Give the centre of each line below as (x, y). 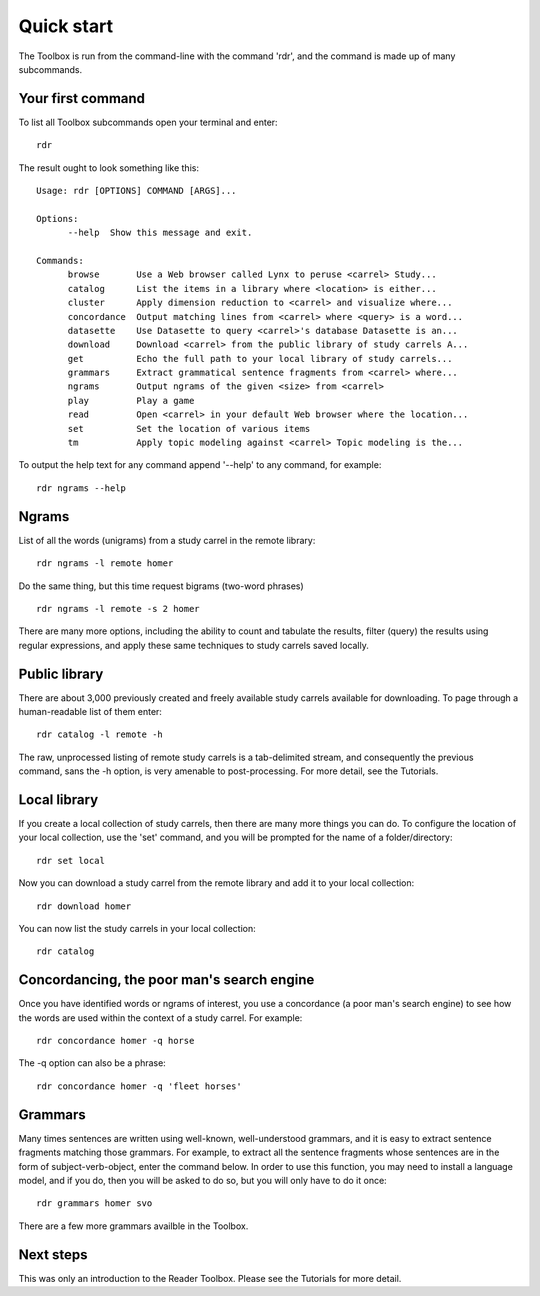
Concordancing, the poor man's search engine (166, 980)
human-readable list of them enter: (90, 711)
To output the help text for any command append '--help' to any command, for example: (200, 465)
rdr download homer (84, 906)
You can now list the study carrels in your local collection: (137, 929)
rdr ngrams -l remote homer (105, 563)
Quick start (66, 26)
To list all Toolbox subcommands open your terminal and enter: (148, 122)
